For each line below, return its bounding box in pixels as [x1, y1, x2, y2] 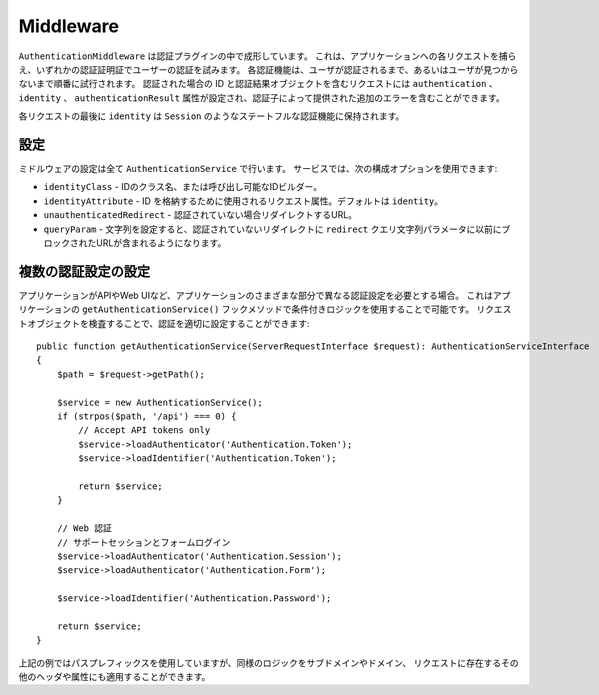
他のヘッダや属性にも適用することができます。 [18, 671, 211, 683]
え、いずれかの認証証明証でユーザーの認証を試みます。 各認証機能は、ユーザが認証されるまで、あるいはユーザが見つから [18, 63, 519, 75]
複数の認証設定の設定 [18, 263, 150, 280]
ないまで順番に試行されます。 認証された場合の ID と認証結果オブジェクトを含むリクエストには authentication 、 [18, 78, 499, 90]
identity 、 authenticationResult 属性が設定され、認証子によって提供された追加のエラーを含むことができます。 [18, 91, 505, 104]
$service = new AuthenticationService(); [56, 396, 264, 408]
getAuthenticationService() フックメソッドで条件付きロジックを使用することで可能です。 [81, 303, 475, 315]
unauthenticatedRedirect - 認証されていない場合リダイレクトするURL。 [43, 209, 358, 221]
